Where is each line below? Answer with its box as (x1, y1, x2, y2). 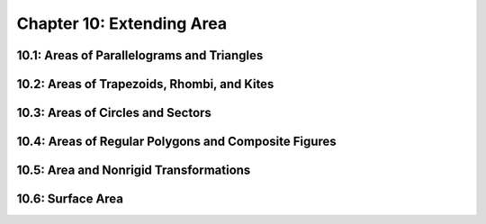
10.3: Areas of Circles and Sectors (16, 105, 211, 121)
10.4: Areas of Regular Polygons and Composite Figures (16, 134, 337, 149)
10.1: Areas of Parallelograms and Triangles (16, 48, 264, 63)
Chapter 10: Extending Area (16, 13, 228, 33)
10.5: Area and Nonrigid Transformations (16, 163, 251, 178)
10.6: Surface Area (16, 192, 124, 207)
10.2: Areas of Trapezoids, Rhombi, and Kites (16, 76, 274, 92)
